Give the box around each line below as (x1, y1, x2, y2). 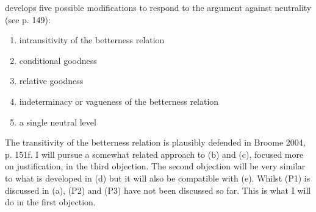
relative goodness (19, 74, 84, 87)
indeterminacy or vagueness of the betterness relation (19, 94, 219, 107)
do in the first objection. (5, 196, 96, 208)
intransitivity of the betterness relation (19, 34, 165, 46)
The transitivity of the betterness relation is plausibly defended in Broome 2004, (5, 136, 306, 149)
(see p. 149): (5, 13, 51, 26)
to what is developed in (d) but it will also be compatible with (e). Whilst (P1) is (5, 171, 311, 184)
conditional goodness (19, 54, 97, 66)
